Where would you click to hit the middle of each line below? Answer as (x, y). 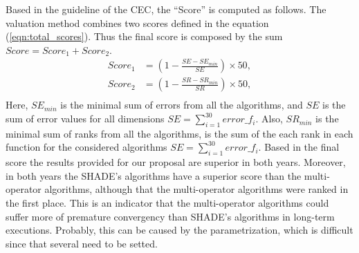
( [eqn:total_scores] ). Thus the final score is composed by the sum (144, 36)
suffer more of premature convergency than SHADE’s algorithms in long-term (170, 216)
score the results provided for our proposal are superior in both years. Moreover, (176, 162)
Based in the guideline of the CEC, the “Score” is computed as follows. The (166, 9)
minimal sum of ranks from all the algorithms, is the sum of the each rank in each (179, 133)
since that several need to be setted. (82, 243)
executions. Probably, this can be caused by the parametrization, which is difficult (179, 230)
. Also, (269, 119)
